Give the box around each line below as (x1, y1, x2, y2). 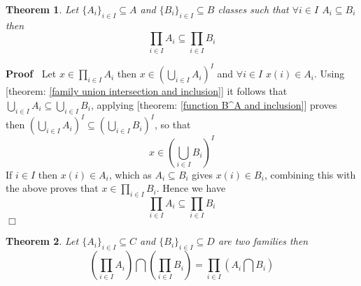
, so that (154, 117, 191, 132)
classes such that (218, 2, 289, 16)
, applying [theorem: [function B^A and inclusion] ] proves (90, 97, 337, 112)
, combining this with (264, 167, 356, 181)
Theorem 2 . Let (6, 234, 79, 248)
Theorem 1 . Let (6, 2, 79, 16)
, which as (108, 167, 152, 181)
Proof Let (6, 66, 57, 81)
